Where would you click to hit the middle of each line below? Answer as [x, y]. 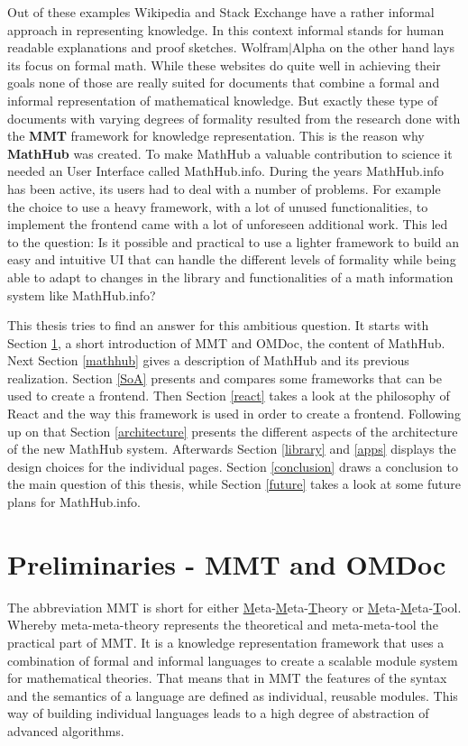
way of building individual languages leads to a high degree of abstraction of [218, 713]
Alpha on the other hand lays [373, 47]
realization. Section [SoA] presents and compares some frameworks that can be [225, 378]
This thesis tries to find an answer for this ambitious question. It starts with [218, 325]
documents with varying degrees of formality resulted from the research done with [234, 118]
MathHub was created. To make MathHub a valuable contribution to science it [230, 153]
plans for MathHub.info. [74, 502]
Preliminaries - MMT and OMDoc [227, 563]
